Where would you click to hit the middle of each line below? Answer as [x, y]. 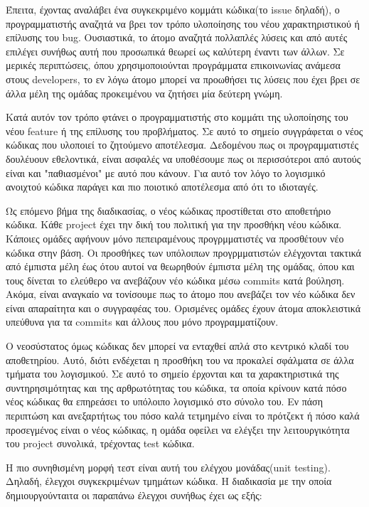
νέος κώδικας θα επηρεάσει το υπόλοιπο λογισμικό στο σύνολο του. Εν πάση [164, 401]
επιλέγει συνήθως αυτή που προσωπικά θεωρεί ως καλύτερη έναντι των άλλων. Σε [175, 51]
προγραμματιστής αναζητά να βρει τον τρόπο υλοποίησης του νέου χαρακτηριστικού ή [183, 23]
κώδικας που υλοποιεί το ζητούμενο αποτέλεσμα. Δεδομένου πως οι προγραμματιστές [182, 145]
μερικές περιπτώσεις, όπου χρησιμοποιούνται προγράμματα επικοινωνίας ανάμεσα [173, 65]
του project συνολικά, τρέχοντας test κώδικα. [100, 443]
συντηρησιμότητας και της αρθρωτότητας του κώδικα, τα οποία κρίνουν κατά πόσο [176, 387]
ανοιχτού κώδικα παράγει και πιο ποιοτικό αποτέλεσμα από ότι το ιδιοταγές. [162, 187]
